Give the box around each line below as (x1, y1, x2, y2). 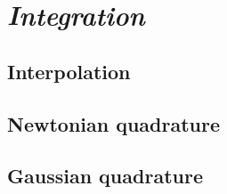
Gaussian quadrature (7, 162, 203, 190)
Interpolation (7, 57, 131, 85)
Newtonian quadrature (7, 109, 221, 137)
